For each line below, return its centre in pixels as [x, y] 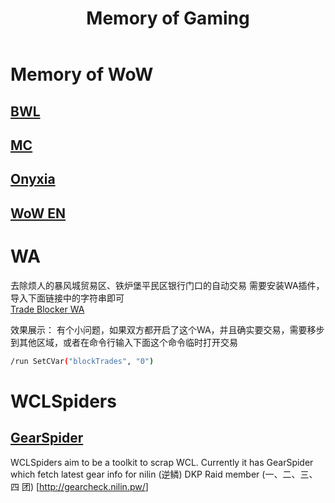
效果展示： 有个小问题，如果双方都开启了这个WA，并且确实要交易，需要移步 [167, 329]
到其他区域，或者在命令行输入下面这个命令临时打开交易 [124, 342]
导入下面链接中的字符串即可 [67, 298]
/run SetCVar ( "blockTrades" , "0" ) [82, 361]
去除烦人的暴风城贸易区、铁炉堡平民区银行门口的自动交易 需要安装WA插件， [167, 285]
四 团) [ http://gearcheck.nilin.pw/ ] [79, 486]
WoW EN [38, 213]
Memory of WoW [82, 74]
